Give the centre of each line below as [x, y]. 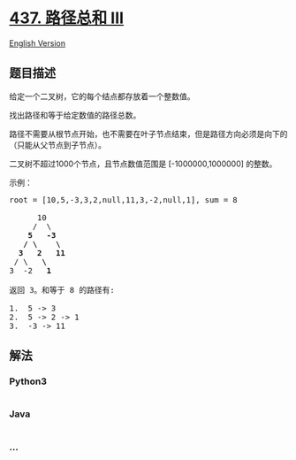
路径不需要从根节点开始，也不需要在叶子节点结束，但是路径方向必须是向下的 [148, 134]
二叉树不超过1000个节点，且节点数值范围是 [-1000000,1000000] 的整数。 [143, 164]
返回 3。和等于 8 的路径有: [62, 290]
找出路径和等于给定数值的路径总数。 [75, 115]
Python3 [28, 381]
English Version [38, 43]
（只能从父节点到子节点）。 [57, 145]
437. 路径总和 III [67, 18]
